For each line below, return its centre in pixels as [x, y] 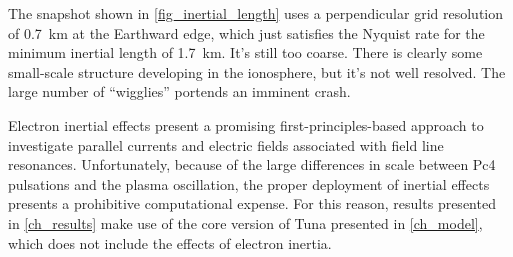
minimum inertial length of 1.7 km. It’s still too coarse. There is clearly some [245, 52]
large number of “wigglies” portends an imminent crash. [179, 91]
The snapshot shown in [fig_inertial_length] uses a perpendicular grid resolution [256, 13]
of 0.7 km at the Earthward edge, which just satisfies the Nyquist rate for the [246, 32]
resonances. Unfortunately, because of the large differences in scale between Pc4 [252, 164]
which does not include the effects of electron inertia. [170, 242]
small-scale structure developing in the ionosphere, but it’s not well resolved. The [257, 71]
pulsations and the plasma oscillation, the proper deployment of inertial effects [249, 183]
